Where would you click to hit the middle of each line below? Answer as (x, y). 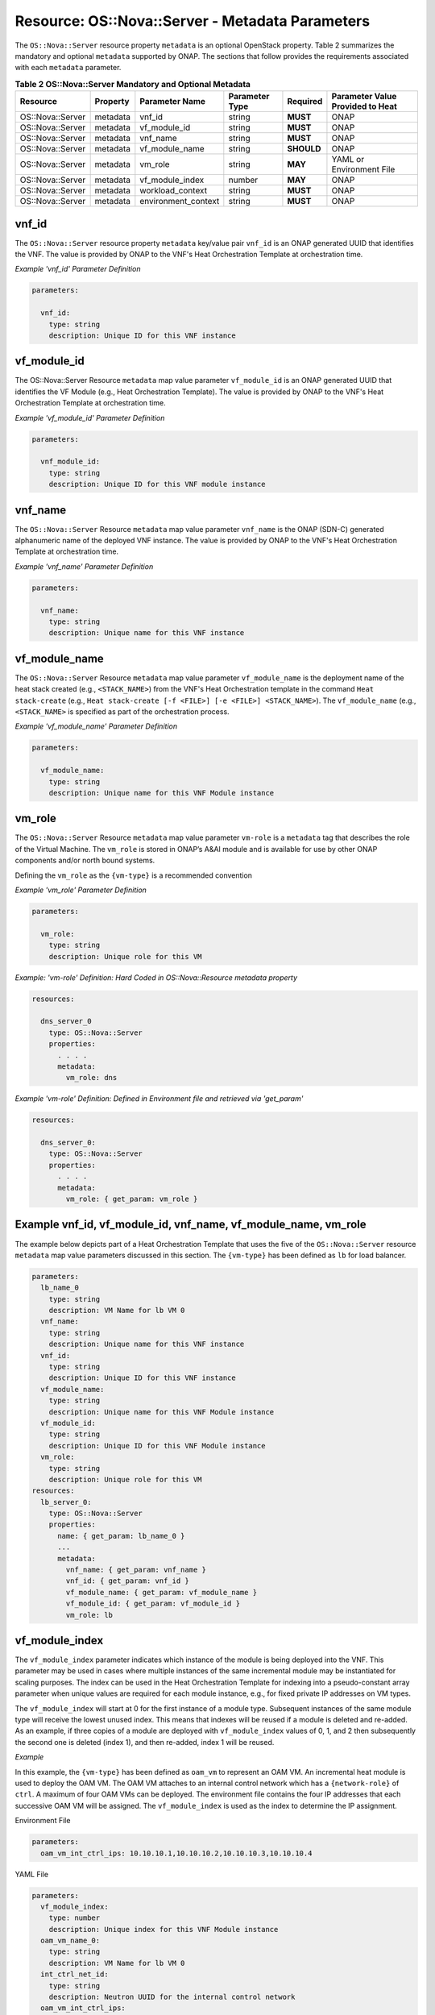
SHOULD (304, 149)
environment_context (180, 201)
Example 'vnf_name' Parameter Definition (84, 566)
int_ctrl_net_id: (75, 1974)
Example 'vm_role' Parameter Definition (81, 890)
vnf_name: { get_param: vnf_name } (136, 1570)
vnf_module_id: (70, 462)
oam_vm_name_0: (70, 1941)
